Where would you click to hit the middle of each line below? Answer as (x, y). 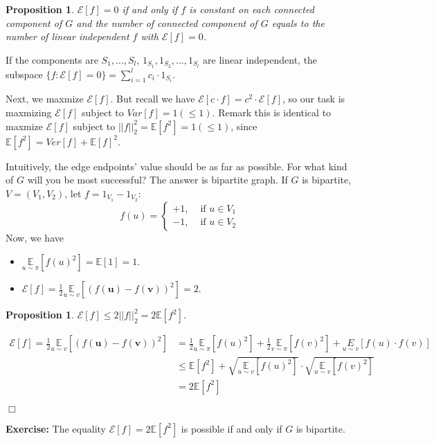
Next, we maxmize (45, 99)
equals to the (298, 22)
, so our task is (314, 99)
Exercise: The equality (56, 428)
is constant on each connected (252, 9)
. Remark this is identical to (272, 112)
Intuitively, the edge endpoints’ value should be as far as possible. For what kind (177, 166)
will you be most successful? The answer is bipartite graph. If (157, 180)
